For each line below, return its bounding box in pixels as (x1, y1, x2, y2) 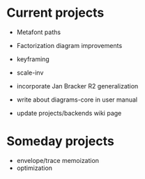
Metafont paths (16, 28, 61, 36)
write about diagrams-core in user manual (16, 95, 137, 104)
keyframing (16, 54, 49, 63)
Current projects (6, 5, 105, 21)
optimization (16, 164, 53, 172)
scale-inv (16, 68, 44, 77)
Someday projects (6, 134, 114, 149)
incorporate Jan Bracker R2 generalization (16, 81, 139, 90)
